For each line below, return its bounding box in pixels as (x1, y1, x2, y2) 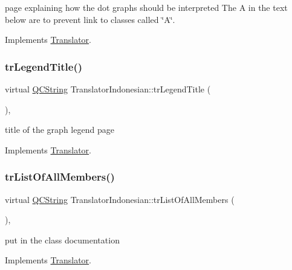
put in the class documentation (5, 233, 120, 246)
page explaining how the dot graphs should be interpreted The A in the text (5, 1, 288, 13)
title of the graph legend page (5, 123, 114, 136)
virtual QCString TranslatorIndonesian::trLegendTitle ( (5, 83, 211, 95)
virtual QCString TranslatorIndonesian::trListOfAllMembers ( (5, 193, 235, 205)
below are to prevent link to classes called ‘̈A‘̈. (5, 13, 175, 25)
